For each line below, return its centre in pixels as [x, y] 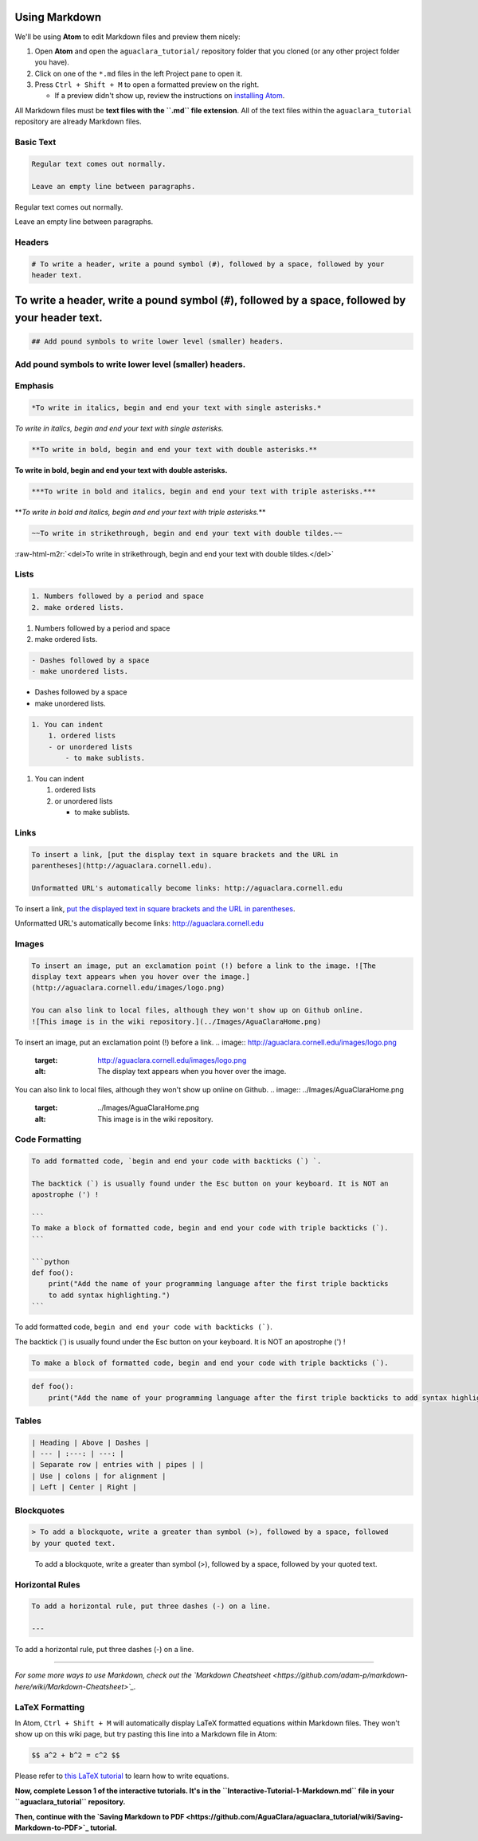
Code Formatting [48, 1139]
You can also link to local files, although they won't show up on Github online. [198, 1010]
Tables [28, 1421]
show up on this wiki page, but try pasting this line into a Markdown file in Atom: [146, 1734]
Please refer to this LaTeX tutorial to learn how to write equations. [122, 1776]
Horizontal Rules [47, 1584]
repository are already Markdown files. [78, 122]
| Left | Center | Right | [84, 1487]
